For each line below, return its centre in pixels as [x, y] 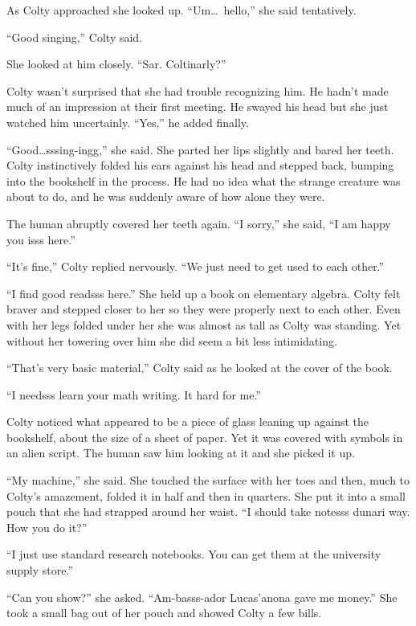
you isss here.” [41, 239]
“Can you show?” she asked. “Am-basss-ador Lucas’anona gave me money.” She [202, 597]
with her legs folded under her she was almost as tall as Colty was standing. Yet [204, 324]
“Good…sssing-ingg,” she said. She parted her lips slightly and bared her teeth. [200, 149]
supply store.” [40, 570]
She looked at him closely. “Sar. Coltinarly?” [116, 64]
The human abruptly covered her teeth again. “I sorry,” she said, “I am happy [199, 223]
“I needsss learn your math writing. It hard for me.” [134, 394]
